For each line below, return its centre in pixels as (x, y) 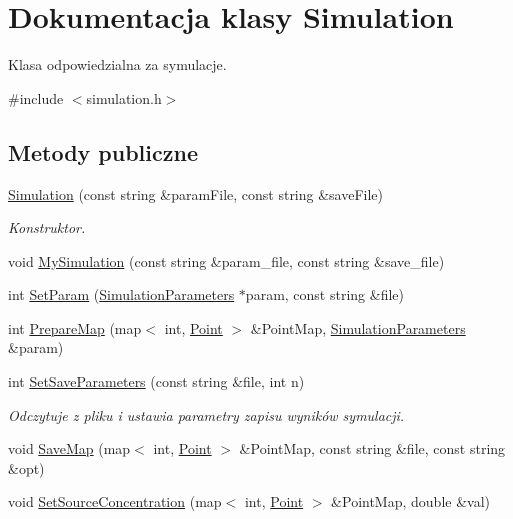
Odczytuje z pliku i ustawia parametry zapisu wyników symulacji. (206, 414)
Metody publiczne (103, 151)
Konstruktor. (47, 227)
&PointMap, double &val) (410, 501)
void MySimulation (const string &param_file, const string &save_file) (226, 260)
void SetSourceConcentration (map (115, 501)
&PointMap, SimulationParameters (358, 327)
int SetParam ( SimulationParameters (121, 294)
